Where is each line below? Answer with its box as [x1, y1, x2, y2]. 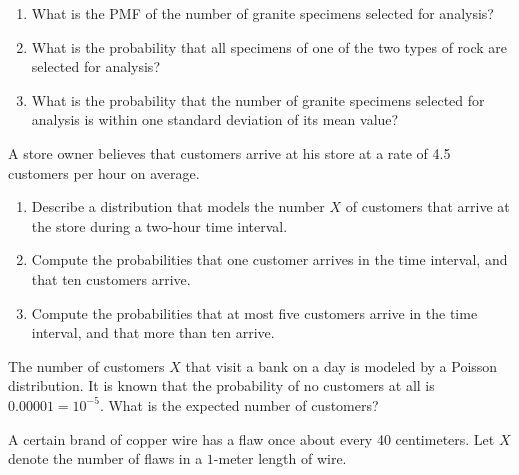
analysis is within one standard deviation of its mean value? [31, 109, 399, 130]
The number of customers [8, 355, 165, 376]
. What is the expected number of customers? [99, 394, 379, 415]
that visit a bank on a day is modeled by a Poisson [185, 355, 498, 376]
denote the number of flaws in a [8, 448, 203, 469]
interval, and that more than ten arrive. [31, 322, 275, 343]
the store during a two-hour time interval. [31, 215, 288, 236]
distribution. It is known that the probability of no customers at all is [8, 375, 435, 396]
